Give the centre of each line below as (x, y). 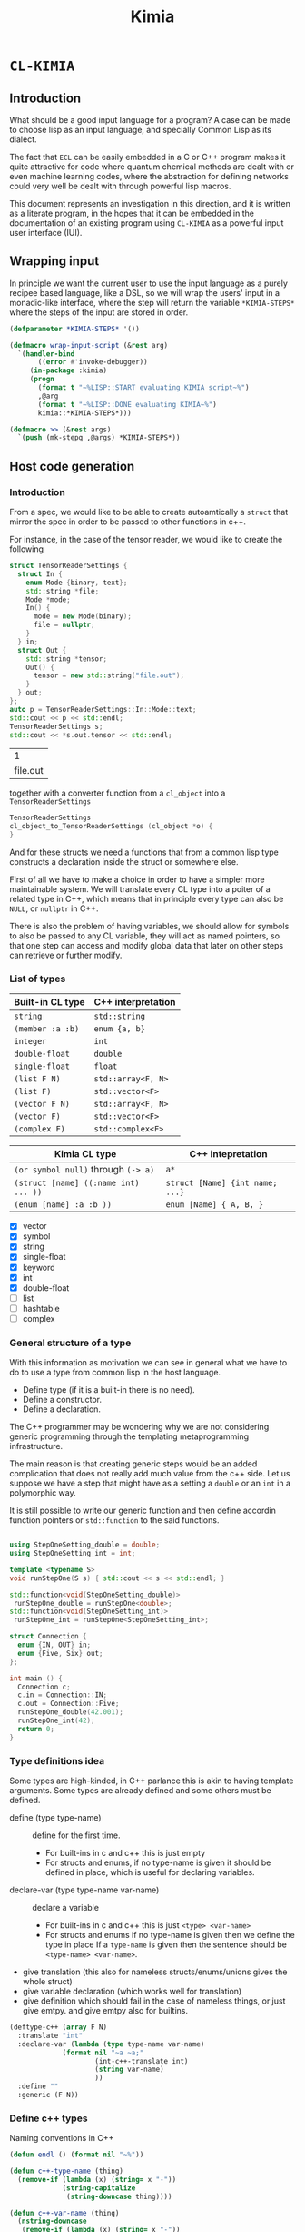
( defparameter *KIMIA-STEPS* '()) (75, 329)
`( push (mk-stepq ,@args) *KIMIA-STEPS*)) (99, 438)
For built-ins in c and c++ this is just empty (125, 1853)
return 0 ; (36, 1729)
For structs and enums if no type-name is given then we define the (170, 1935)
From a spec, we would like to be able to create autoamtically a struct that (149, 512)
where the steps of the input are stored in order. (99, 312)
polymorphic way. (43, 1493)
